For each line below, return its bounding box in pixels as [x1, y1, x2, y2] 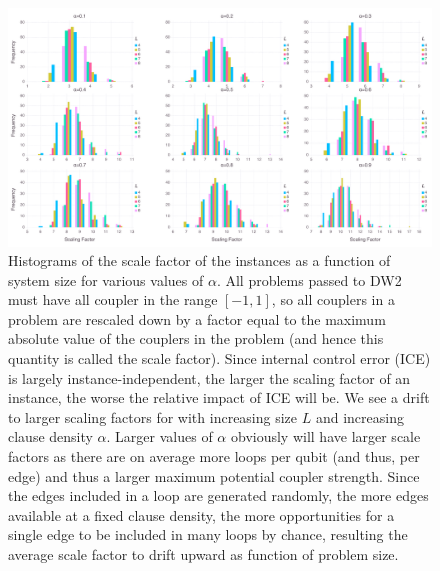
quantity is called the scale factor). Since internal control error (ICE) [8, 348, 431, 369]
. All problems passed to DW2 [216, 269, 402, 290]
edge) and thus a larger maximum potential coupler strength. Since [8, 465, 420, 486]
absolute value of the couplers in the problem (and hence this [8, 328, 384, 349]
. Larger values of [106, 426, 213, 447]
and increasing [315, 406, 404, 427]
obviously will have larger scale [230, 426, 421, 447]
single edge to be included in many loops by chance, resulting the [8, 524, 408, 545]
